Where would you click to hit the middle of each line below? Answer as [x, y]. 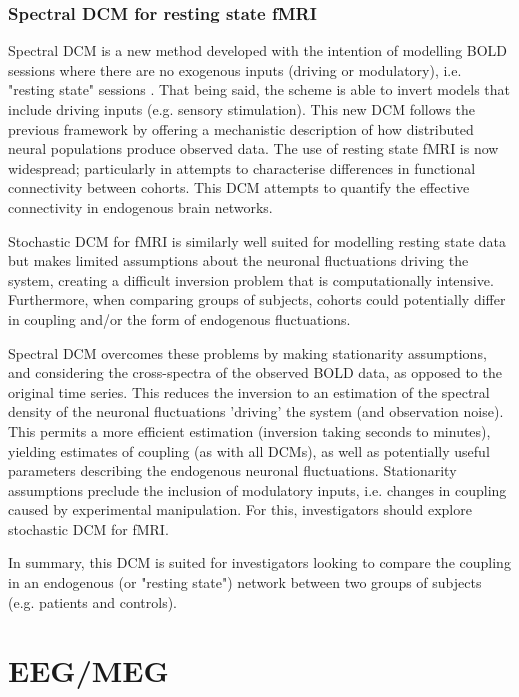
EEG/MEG [88, 670]
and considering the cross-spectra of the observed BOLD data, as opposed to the [255, 372]
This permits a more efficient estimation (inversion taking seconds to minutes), [249, 430]
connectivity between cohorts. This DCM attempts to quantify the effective [239, 187]
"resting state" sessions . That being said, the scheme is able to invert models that [259, 89]
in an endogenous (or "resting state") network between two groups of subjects [245, 582]
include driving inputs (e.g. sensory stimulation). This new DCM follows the [242, 109]
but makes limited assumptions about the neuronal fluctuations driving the [238, 260]
